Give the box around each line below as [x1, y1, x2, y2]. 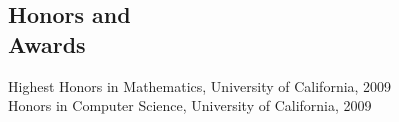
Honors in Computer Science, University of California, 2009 [8, 95, 372, 116]
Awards [8, 28, 86, 59]
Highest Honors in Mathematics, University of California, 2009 [8, 75, 392, 96]
